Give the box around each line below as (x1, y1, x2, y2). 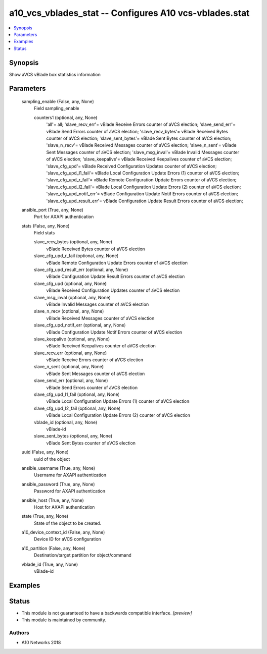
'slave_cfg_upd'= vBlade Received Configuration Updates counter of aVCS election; (46, 163, 217, 169)
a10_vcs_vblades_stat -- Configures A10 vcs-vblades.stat (9, 7, 250, 18)
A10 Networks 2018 (21, 640, 61, 646)
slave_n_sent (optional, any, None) (34, 364, 104, 370)
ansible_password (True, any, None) (21, 481, 95, 487)
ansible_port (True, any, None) (21, 207, 84, 213)
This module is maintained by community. (21, 617, 106, 623)
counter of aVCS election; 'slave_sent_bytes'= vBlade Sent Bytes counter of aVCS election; (46, 135, 232, 141)
